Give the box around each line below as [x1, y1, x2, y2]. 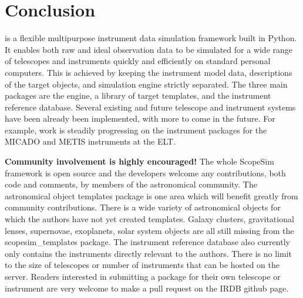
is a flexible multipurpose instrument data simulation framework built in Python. [5, 32, 297, 44]
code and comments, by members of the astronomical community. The [5, 178, 257, 190]
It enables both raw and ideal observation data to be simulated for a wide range [5, 43, 292, 55]
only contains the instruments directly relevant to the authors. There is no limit [5, 247, 292, 259]
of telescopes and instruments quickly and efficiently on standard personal [5, 55, 271, 67]
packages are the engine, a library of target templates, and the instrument [5, 89, 271, 102]
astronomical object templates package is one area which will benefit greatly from [5, 189, 298, 202]
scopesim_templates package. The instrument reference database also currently [5, 236, 290, 248]
